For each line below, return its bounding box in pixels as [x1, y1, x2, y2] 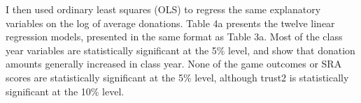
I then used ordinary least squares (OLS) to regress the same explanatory [6, 2, 321, 16]
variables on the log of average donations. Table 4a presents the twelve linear [6, 15, 335, 30]
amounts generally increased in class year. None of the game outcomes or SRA [6, 56, 342, 71]
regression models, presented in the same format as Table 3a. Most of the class [6, 29, 343, 44]
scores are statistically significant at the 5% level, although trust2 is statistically [6, 70, 349, 84]
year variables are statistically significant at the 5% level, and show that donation [6, 42, 355, 57]
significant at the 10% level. [6, 84, 125, 98]
